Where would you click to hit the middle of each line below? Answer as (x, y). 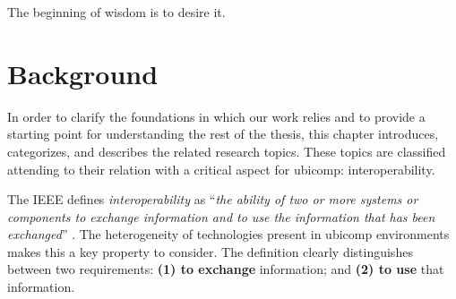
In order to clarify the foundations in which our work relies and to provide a (216, 116)
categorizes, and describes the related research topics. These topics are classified (227, 151)
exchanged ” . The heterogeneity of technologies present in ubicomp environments (228, 234)
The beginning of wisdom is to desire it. (116, 12)
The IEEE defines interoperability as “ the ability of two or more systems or (213, 199)
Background (83, 73)
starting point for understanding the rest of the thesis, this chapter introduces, (223, 134)
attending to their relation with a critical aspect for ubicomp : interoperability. (221, 169)
